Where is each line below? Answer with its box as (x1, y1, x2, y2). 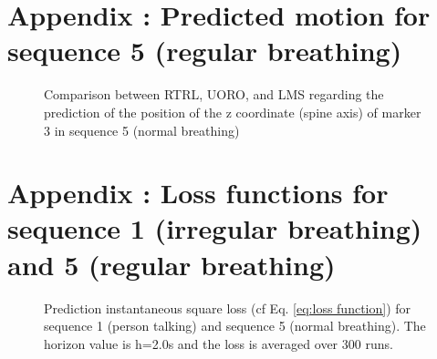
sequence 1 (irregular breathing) (7, 210, 422, 247)
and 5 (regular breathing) (7, 245, 336, 282)
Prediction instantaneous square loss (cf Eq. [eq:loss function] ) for (44, 298, 411, 317)
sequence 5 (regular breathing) (7, 32, 402, 69)
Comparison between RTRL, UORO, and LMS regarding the (44, 85, 384, 104)
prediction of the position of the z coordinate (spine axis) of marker (44, 102, 421, 121)
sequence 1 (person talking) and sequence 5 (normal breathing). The (44, 316, 426, 335)
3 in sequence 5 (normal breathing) (44, 120, 240, 139)
